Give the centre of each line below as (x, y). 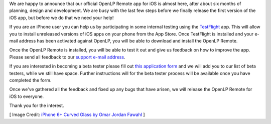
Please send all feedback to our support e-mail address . (67, 57)
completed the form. (30, 80)
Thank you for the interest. (37, 105)
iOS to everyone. (27, 96)
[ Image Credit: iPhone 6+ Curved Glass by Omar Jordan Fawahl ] (77, 114)
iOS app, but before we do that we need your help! (61, 17)
